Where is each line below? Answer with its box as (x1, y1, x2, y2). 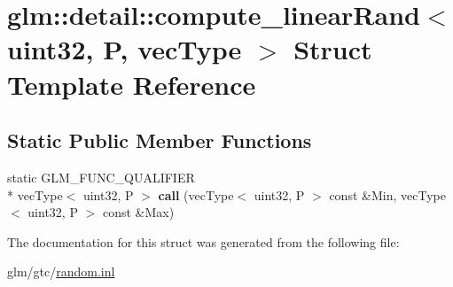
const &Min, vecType (329, 185, 446, 204)
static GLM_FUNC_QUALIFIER (7, 167, 195, 186)
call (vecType (158, 185, 234, 204)
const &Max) (102, 203, 175, 221)
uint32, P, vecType (7, 31, 242, 67)
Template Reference (7, 66, 256, 102)
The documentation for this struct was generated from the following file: (7, 232, 400, 251)
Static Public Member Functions (7, 127, 312, 154)
